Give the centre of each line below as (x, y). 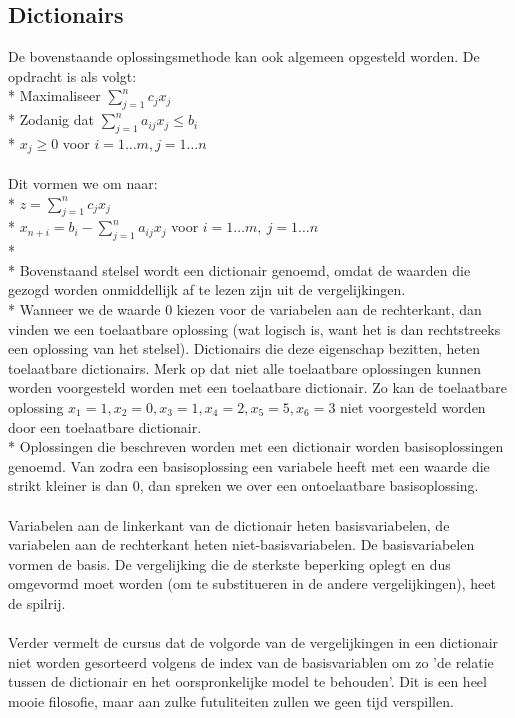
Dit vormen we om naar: (83, 183)
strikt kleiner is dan (68, 485)
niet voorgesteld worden (413, 406)
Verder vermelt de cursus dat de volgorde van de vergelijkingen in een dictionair (253, 642)
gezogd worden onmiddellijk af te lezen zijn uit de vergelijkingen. (207, 289)
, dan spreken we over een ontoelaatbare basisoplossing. (309, 485)
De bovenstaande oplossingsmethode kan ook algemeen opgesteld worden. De (244, 56)
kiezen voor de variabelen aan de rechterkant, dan (329, 309)
